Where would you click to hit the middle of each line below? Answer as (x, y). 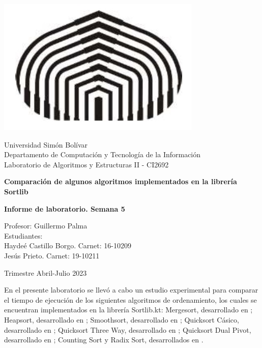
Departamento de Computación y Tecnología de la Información (103, 154)
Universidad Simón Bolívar (46, 144)
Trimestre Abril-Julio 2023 (46, 272)
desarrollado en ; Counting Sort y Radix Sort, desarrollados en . (104, 340)
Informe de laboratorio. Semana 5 (65, 208)
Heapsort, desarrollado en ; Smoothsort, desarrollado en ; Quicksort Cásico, (122, 319)
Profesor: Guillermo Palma (46, 226)
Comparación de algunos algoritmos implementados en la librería (121, 181)
